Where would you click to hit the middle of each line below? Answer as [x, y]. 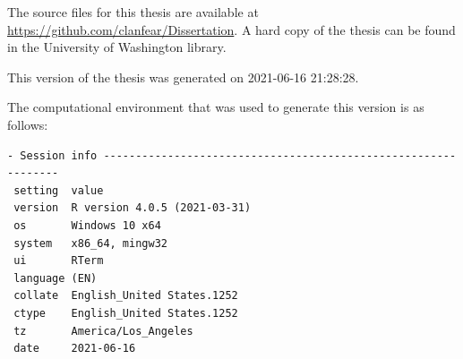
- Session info [52, 155]
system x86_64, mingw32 [90, 243]
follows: [28, 124]
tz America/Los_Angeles [103, 331]
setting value [59, 190]
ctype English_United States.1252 [126, 313]
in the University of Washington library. [117, 47]
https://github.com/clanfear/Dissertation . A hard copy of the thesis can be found [231, 29]
